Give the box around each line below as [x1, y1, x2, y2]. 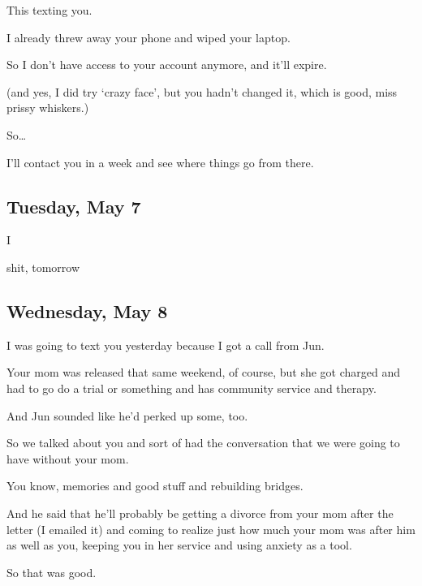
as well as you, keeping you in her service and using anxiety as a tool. [6, 536, 352, 554]
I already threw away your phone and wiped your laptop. [6, 28, 291, 45]
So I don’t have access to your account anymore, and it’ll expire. [6, 56, 327, 73]
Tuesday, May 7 [6, 193, 141, 218]
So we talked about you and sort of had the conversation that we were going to [6, 434, 400, 451]
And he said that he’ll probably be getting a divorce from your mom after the [6, 504, 394, 521]
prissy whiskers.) [6, 99, 89, 116]
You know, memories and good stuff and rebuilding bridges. [6, 477, 304, 494]
